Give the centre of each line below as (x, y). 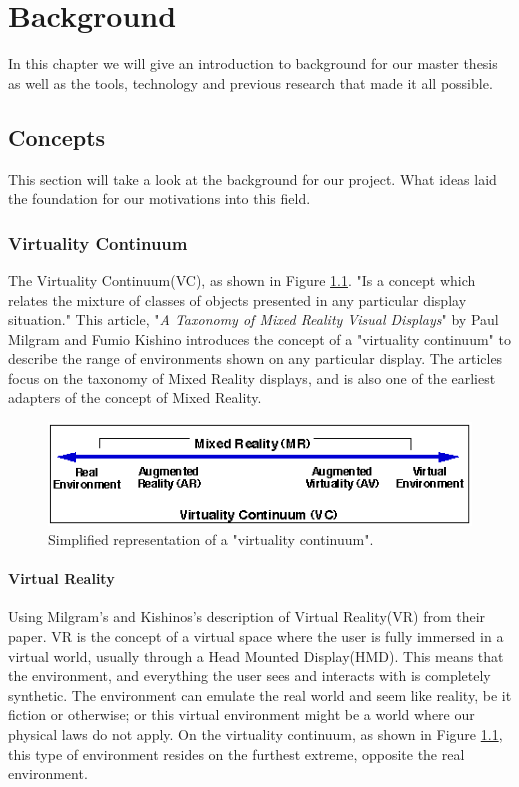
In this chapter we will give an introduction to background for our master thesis (253, 63)
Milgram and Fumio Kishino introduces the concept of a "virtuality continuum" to (259, 338)
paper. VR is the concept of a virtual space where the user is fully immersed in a (256, 636)
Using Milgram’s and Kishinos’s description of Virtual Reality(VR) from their (247, 616)
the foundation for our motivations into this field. (159, 198)
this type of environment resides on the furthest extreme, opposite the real (236, 753)
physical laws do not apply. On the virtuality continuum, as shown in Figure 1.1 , (255, 734)
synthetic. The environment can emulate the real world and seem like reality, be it (260, 694)
